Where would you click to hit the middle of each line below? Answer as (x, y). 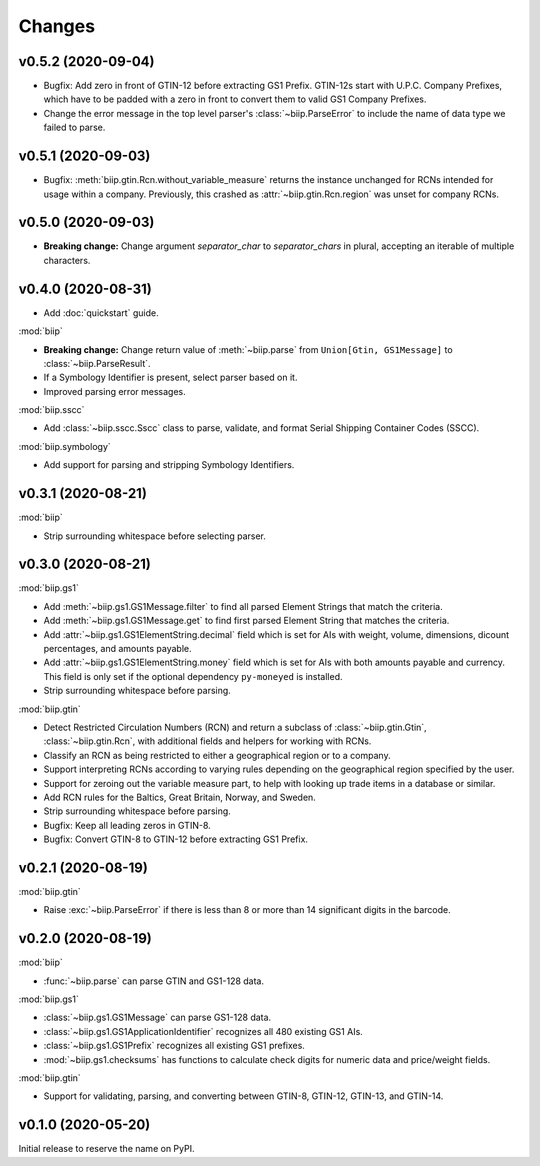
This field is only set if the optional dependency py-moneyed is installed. (193, 676)
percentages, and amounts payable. (117, 649)
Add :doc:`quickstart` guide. (101, 312)
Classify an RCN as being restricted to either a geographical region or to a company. (217, 755)
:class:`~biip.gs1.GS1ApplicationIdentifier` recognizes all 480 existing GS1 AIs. (203, 1031)
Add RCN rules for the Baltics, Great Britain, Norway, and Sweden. (180, 797)
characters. (67, 260)
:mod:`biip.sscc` (51, 410)
